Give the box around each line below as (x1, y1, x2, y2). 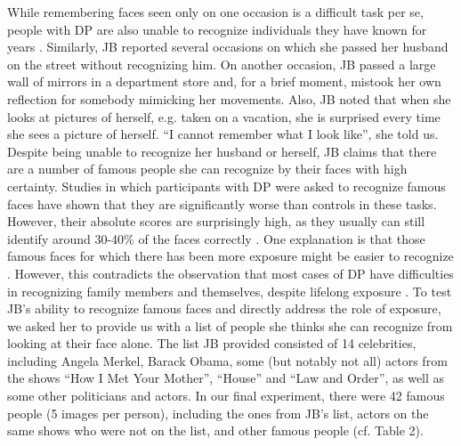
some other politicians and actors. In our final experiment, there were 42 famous (7, 386, 445, 405)
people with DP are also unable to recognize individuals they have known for (7, 20, 427, 38)
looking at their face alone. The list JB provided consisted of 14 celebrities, (7, 334, 417, 353)
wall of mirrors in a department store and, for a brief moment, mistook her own (7, 72, 441, 91)
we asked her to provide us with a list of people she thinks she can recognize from (7, 316, 453, 335)
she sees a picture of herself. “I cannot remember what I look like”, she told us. (7, 125, 439, 143)
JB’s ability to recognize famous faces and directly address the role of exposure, (7, 299, 441, 318)
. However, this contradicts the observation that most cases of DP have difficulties (7, 264, 454, 282)
